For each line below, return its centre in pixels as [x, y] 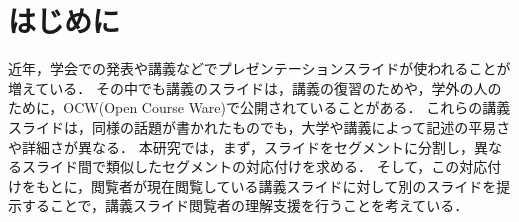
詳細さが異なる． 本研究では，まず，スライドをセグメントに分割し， [247, 146]
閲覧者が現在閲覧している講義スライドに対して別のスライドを [294, 185]
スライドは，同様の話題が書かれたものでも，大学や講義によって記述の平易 [252, 126]
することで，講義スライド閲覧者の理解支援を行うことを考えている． [245, 205]
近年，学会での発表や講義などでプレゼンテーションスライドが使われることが [259, 68]
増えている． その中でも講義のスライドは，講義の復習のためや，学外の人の [255, 87]
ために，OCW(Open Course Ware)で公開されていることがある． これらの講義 [259, 107]
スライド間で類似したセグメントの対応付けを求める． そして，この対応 [254, 166]
